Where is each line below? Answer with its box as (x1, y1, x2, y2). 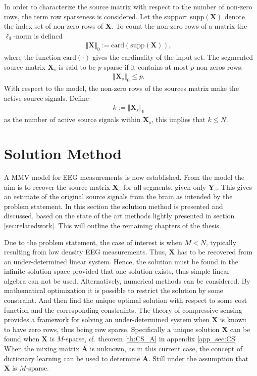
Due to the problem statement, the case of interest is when (4, 237, 182, 247)
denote (224, 11, 245, 21)
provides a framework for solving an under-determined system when (4, 314, 210, 325)
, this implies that (151, 114, 206, 125)
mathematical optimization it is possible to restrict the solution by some (4, 285, 223, 295)
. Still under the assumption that (148, 353, 249, 363)
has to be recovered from (177, 247, 253, 257)
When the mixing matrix (4, 343, 80, 354)
